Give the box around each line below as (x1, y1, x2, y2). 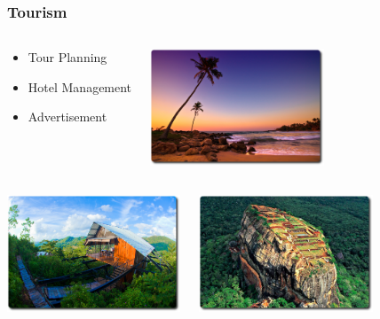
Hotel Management (28, 77, 132, 96)
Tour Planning (28, 48, 107, 66)
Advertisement (28, 107, 107, 126)
